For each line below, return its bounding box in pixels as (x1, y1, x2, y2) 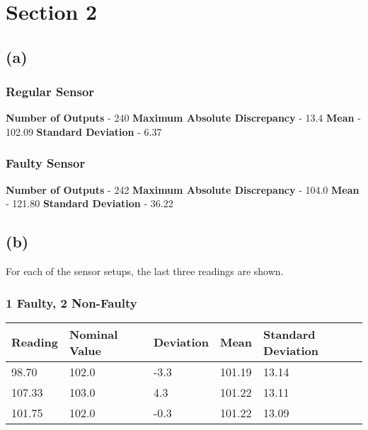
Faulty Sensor (6, 154, 86, 172)
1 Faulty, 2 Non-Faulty (6, 294, 137, 311)
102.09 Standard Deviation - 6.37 (6, 124, 162, 139)
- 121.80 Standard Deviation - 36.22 (6, 196, 173, 211)
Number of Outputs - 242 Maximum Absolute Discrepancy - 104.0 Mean (6, 182, 360, 197)
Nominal (69, 325, 118, 342)
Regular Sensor (6, 83, 95, 100)
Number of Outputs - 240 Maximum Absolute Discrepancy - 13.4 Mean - (6, 110, 361, 125)
